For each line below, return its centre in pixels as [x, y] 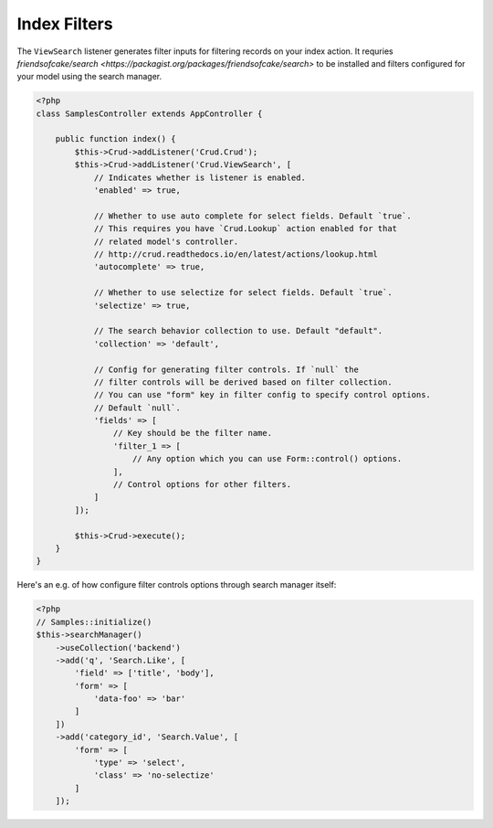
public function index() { [116, 139]
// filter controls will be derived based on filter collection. [243, 382]
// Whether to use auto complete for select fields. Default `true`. [253, 216]
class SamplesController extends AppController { [149, 113]
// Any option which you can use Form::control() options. [267, 459]
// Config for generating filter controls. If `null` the [226, 369]
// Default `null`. [137, 408]
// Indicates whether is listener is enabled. [199, 177]
